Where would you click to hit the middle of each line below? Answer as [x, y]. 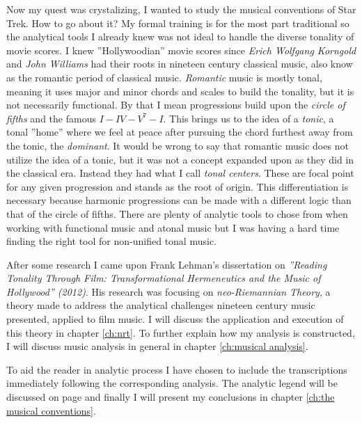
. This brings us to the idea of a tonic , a [249, 118]
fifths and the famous [51, 118]
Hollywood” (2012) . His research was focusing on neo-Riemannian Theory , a [168, 291]
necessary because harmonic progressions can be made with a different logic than [179, 200]
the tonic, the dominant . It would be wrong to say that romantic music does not [178, 145]
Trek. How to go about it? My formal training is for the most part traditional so [178, 23]
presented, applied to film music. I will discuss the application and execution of [175, 319]
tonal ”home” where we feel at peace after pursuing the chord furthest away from [180, 132]
